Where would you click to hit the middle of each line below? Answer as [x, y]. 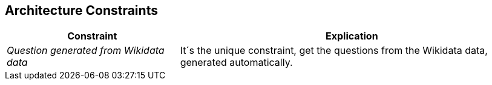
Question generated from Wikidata [86, 51]
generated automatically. [236, 63]
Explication [352, 36]
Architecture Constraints [81, 10]
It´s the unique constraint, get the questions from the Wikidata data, [334, 51]
